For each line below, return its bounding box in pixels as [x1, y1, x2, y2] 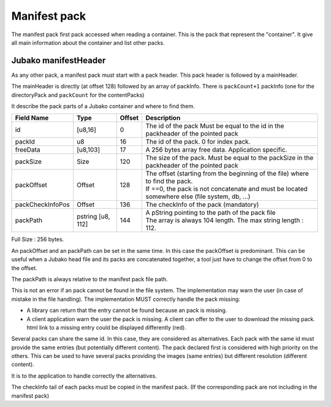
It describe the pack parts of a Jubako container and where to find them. [11, 103, 196, 110]
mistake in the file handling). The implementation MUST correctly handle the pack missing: [11, 295, 240, 303]
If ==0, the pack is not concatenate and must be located [145, 185, 308, 193]
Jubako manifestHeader [11, 55, 106, 66]
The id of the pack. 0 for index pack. [145, 138, 251, 146]
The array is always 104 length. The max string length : [145, 216, 304, 225]
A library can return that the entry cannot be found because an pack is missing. [26, 307, 227, 314]
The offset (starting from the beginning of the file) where [145, 169, 309, 178]
